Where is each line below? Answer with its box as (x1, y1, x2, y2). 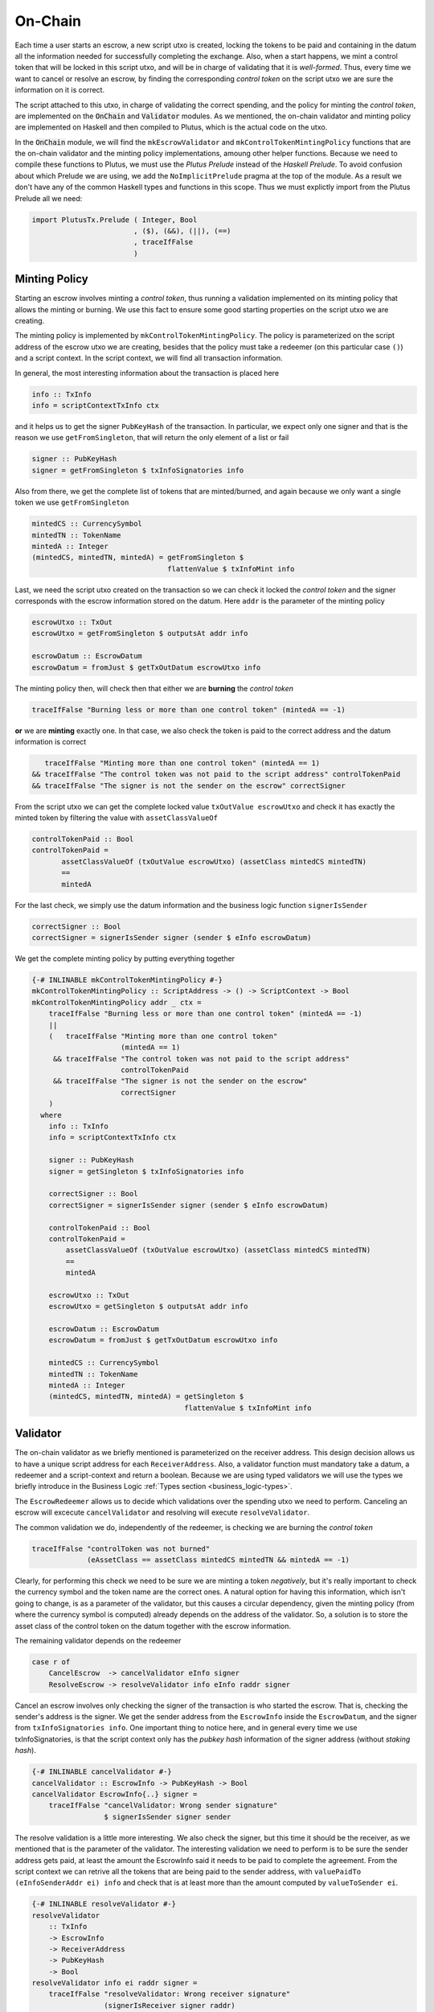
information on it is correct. (14, 85, 104, 95)
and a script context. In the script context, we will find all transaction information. (14, 353, 283, 363)
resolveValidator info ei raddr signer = (31, 1978, 198, 1988)
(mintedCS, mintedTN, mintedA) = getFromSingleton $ (31, 553, 244, 563)
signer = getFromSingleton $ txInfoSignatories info (31, 465, 244, 475)
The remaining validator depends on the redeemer (14, 1635, 182, 1645)
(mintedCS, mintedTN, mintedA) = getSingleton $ (48, 1392, 244, 1401)
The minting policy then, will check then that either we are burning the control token (14, 683, 293, 693)
